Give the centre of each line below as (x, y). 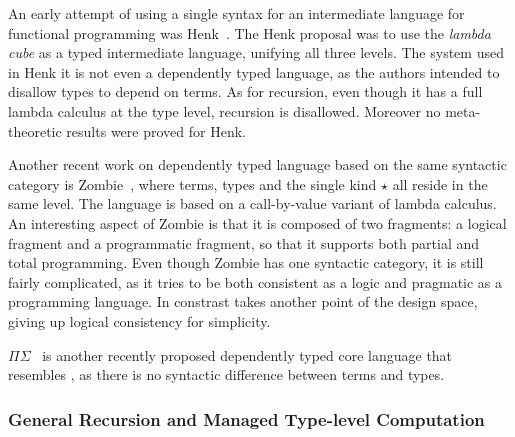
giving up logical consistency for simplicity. (139, 320)
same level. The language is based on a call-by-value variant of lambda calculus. (252, 203)
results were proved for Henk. (156, 130)
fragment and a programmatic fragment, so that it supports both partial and (244, 242)
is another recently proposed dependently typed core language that (247, 354)
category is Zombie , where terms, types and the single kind (192, 183)
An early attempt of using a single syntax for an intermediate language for (236, 13)
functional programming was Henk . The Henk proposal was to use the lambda (249, 32)
